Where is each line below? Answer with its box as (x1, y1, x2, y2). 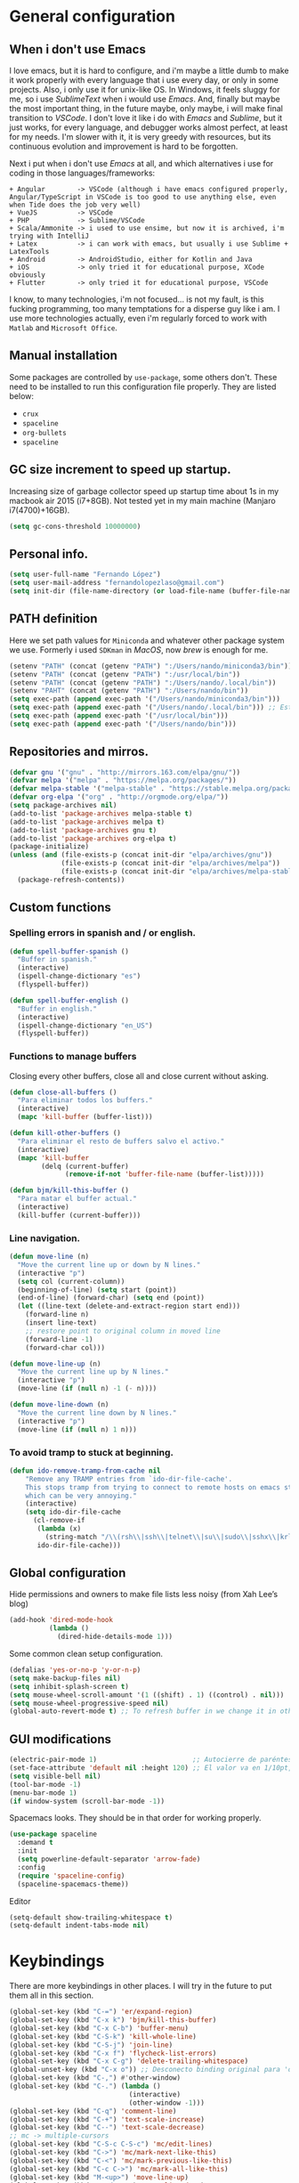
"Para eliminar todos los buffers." (17, 1096, 153, 1105)
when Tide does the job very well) (9, 200, 141, 209)
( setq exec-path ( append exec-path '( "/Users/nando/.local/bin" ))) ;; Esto (9, 703, 296, 712)
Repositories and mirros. (9, 744, 149, 759)
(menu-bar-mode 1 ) (9, 1788, 77, 1798)
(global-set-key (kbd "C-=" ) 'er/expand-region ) (9, 2008, 193, 2017)
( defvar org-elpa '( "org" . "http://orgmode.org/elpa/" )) (9, 792, 229, 802)
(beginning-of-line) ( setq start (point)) (17, 1285, 177, 1294)
